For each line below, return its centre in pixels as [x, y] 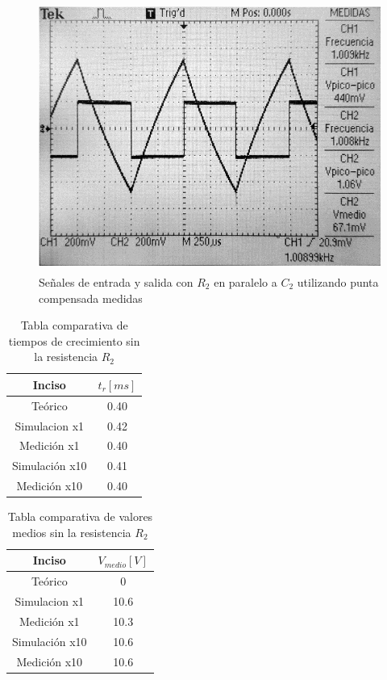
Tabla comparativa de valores [80, 516]
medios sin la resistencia [72, 532]
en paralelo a [246, 281]
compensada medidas [91, 298]
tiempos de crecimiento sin [74, 340]
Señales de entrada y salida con [116, 281]
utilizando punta [338, 281]
